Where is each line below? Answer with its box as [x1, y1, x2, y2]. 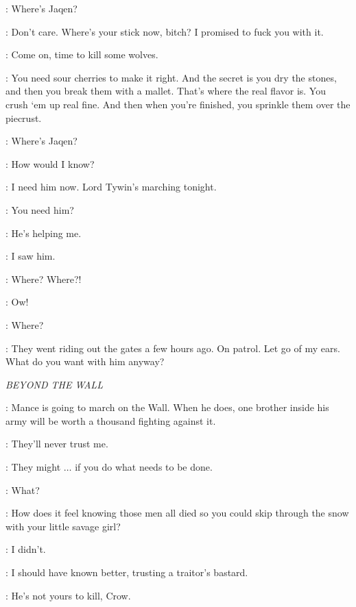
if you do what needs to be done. [75, 460, 213, 474]
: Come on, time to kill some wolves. [5, 47, 158, 62]
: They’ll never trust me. [5, 436, 108, 451]
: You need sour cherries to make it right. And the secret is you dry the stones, [5, 70, 337, 84]
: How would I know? [5, 156, 95, 171]
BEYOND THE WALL [5, 377, 103, 391]
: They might [5, 460, 61, 474]
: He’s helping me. [5, 225, 82, 240]
